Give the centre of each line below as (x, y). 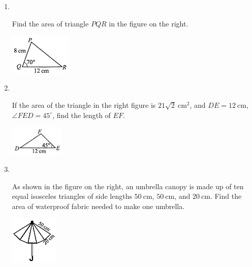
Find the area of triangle (50, 23)
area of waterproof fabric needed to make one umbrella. (98, 206)
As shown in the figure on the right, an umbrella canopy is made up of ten (128, 186)
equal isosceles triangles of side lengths (72, 196)
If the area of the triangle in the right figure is (84, 105)
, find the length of (82, 115)
